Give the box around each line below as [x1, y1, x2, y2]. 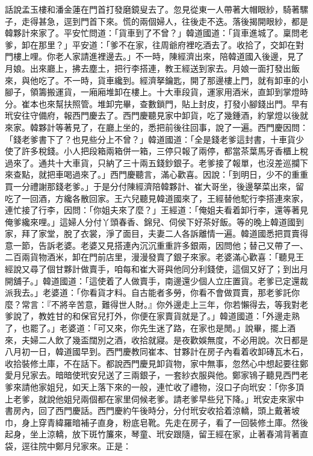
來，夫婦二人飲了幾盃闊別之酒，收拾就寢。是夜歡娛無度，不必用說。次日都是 [5, 333, 308, 346]
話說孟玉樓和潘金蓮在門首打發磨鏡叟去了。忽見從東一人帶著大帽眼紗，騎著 [5, 3, 300, 15]
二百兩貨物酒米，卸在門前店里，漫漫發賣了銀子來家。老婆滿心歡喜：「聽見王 [5, 251, 304, 263]
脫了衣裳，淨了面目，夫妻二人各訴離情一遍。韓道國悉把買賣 [63, 227, 300, 240]
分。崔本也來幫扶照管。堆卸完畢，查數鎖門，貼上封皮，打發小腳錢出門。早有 [5, 97, 308, 110]
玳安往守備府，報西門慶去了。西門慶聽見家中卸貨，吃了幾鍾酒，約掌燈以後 [5, 109, 300, 122]
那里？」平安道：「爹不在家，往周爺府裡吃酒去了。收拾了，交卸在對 [38, 38, 304, 51]
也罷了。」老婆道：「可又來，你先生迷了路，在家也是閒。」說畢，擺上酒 [21, 322, 296, 334]
